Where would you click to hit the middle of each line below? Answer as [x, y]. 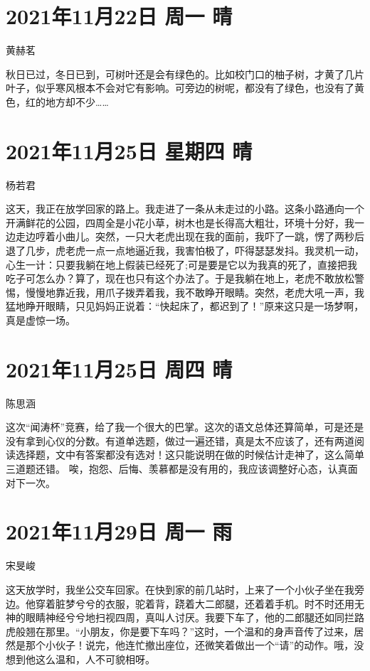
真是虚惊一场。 [41, 320]
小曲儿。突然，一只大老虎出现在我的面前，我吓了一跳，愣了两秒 [205, 236]
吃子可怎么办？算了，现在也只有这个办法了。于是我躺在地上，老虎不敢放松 [180, 278]
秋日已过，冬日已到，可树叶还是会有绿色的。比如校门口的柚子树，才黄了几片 [185, 74]
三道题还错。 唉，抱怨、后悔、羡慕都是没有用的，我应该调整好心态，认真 [177, 469]
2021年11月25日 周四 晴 [119, 369]
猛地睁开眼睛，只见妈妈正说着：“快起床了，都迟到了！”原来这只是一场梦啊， [185, 306]
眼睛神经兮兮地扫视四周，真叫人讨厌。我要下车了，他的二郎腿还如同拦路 [195, 617]
